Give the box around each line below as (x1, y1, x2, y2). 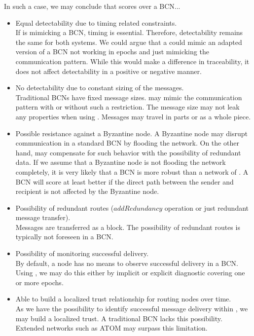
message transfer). (15, 212, 71, 223)
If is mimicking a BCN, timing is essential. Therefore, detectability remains (15, 27, 243, 37)
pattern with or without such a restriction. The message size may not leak (15, 102, 240, 112)
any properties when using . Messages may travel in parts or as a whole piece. (15, 111, 251, 121)
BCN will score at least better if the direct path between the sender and (15, 176, 234, 187)
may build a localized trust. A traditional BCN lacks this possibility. (15, 313, 222, 323)
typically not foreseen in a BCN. (15, 231, 113, 242)
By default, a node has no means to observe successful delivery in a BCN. (15, 258, 239, 268)
